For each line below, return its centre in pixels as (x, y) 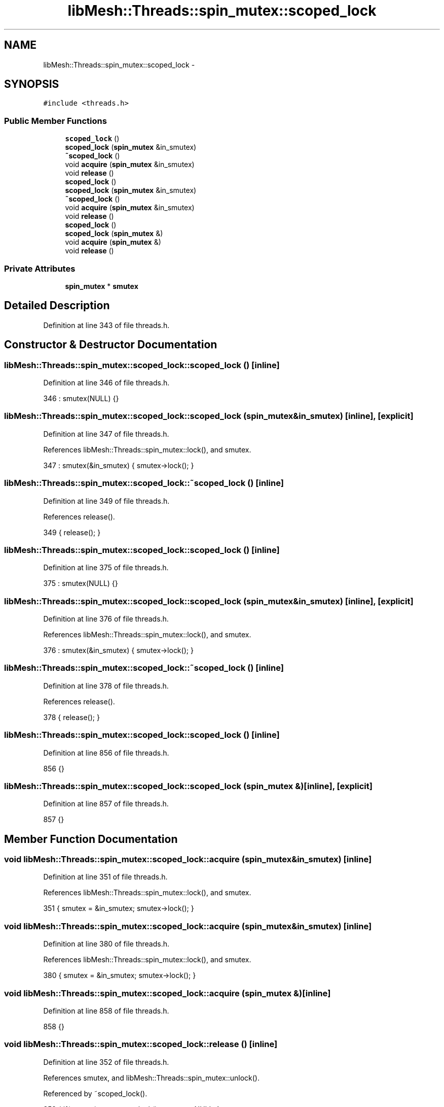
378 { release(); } (71, 717)
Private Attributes (40, 268)
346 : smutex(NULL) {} (81, 398)
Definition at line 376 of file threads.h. (106, 619)
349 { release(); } (72, 532)
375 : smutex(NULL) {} (81, 583)
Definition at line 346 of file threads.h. (106, 383)
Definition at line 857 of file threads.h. (106, 804)
